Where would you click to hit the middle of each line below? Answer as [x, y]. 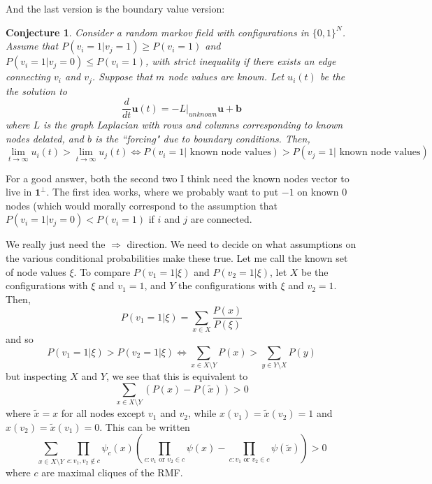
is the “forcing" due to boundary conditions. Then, [203, 138]
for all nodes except [103, 413]
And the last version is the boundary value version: [115, 8]
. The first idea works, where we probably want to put [163, 192]
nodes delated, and [45, 138]
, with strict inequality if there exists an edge [241, 61]
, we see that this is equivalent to [177, 376]
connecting [28, 76]
